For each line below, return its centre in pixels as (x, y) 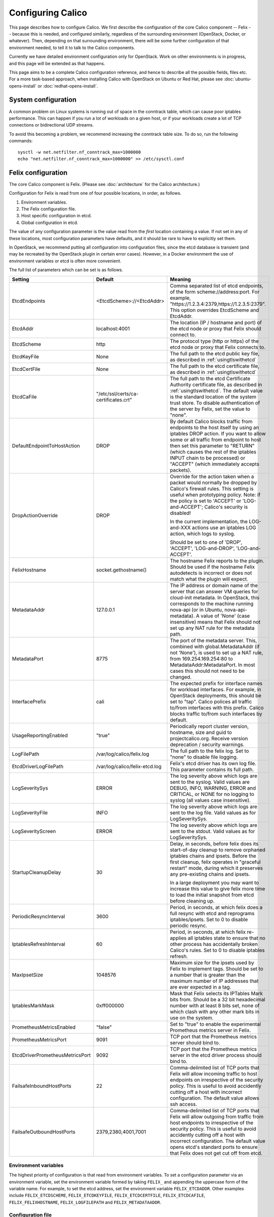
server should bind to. (195, 1043)
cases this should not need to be (207, 671)
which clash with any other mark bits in (215, 1012)
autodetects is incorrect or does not (211, 573)
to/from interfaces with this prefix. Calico (217, 707)
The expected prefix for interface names (216, 683)
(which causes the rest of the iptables (213, 452)
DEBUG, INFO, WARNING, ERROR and (213, 788)
